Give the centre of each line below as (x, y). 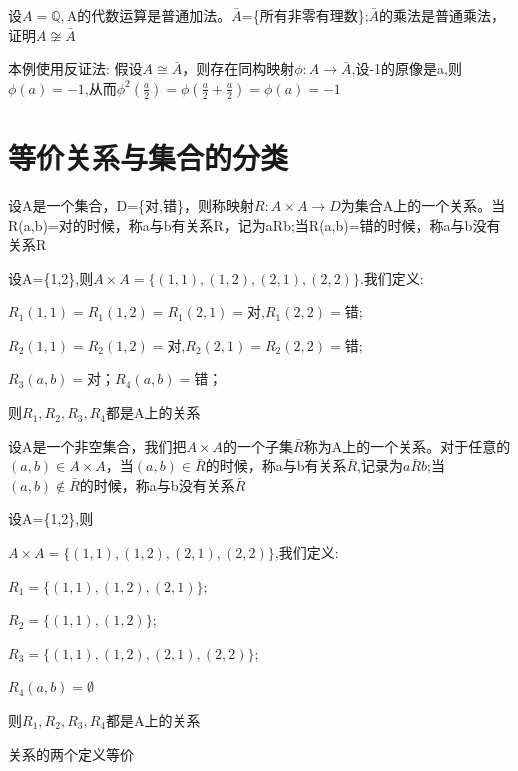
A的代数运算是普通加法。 (149, 15)
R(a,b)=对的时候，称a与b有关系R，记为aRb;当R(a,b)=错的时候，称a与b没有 (254, 224)
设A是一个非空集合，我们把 (97, 445)
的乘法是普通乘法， (442, 15)
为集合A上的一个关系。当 (423, 204)
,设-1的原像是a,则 (406, 68)
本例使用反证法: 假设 (75, 68)
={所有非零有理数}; (305, 15)
